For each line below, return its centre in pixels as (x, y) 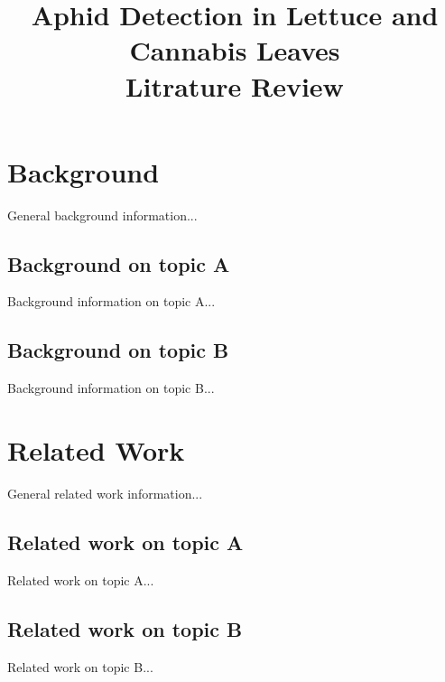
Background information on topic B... (111, 388)
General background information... (102, 215)
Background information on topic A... (111, 301)
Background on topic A (119, 263)
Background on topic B (118, 350)
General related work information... (105, 493)
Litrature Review (235, 85)
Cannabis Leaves (235, 50)
